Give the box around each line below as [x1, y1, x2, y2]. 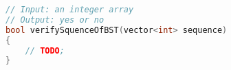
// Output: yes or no [5, 14, 104, 25]
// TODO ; [25, 45, 65, 56]
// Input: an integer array [5, 5, 134, 14]
